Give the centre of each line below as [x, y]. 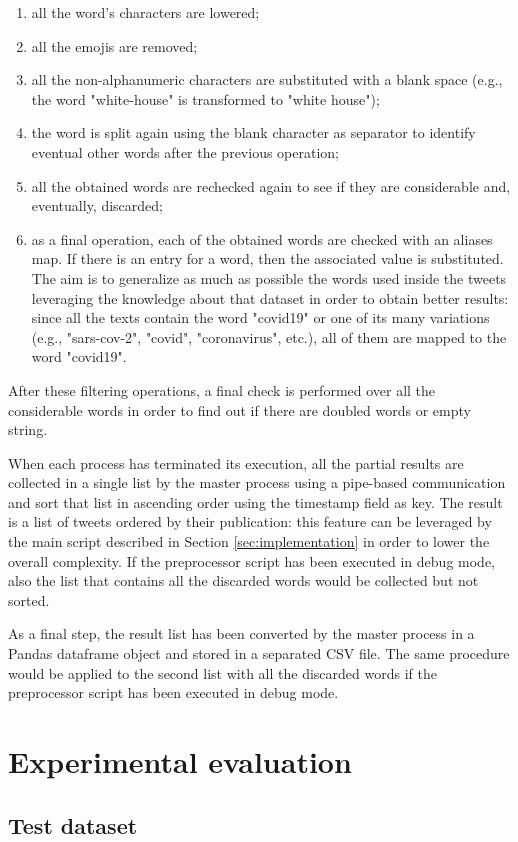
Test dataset [73, 824]
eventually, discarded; [97, 205]
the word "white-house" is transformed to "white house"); [205, 98]
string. [28, 429]
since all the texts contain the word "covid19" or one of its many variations [260, 317]
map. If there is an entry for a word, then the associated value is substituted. [267, 258]
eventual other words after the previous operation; [185, 151]
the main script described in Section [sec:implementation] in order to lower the [249, 541]
